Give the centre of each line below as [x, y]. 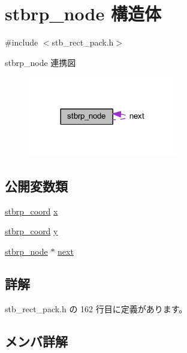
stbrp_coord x [31, 211]
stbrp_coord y [31, 231]
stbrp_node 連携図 [40, 62]
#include [22, 42]
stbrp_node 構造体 [83, 13]
